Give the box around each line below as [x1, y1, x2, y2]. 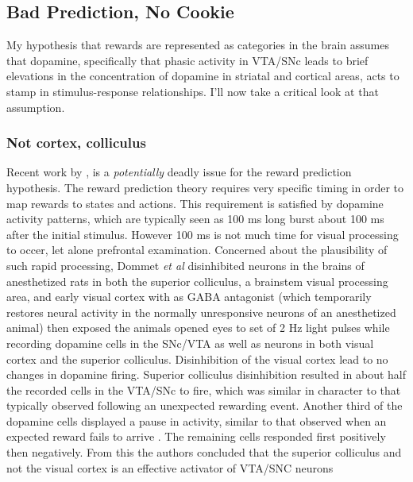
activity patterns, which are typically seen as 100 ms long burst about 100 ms [6, 210, 384, 227]
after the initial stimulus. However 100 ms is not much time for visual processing [6, 226, 399, 242]
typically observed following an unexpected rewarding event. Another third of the [6, 397, 403, 414]
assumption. [6, 98, 65, 115]
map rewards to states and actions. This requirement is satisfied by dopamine [6, 195, 384, 211]
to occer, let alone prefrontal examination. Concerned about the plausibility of [6, 241, 388, 258]
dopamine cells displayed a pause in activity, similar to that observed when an [6, 412, 387, 429]
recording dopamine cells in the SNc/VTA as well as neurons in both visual [6, 334, 374, 351]
